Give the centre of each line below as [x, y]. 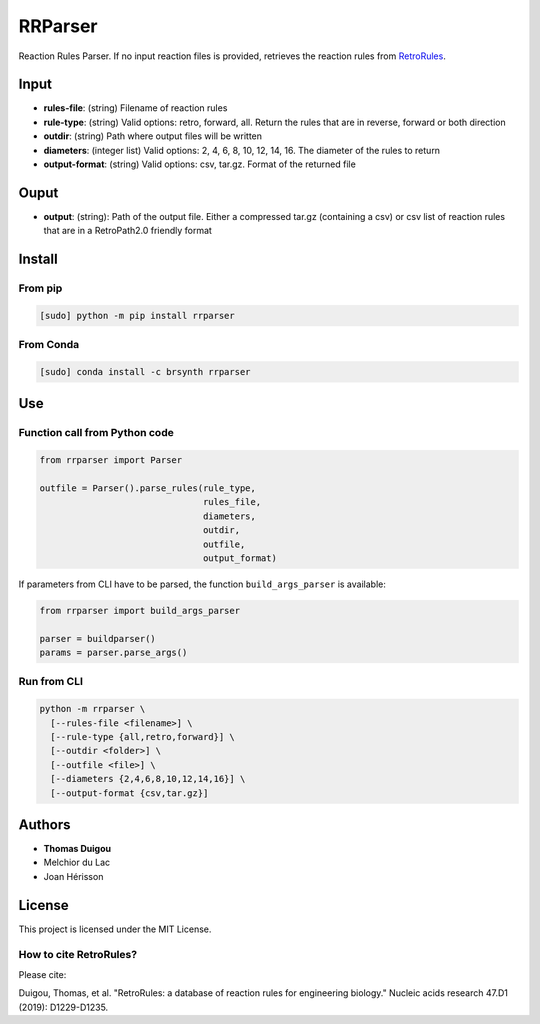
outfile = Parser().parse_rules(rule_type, [148, 488]
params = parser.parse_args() [113, 653]
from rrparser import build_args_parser [139, 610]
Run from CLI [51, 682]
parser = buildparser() [98, 638]
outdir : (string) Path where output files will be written [153, 136]
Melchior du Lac [77, 862]
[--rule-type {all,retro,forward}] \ [142, 736]
